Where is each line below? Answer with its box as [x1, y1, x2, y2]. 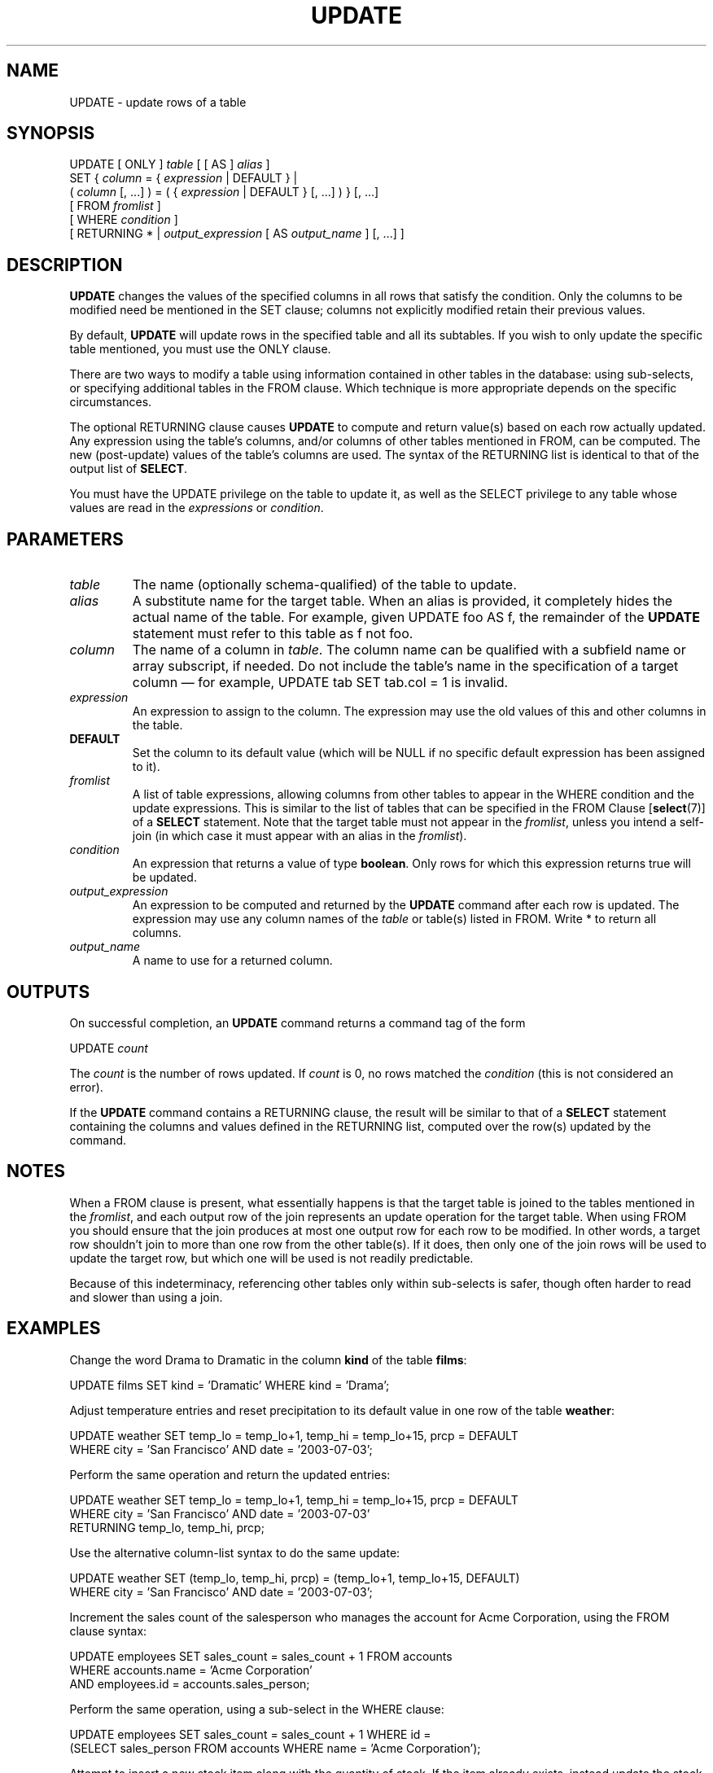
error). [69, 1079, 103, 1094]
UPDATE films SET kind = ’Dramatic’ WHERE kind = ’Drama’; [69, 1377, 390, 1392]
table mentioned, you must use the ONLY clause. [69, 342, 331, 357]
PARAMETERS [7, 528, 124, 549]
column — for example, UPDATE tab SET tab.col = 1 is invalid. [132, 674, 509, 691]
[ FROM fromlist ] [69, 199, 161, 213]
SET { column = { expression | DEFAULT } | [69, 171, 298, 186]
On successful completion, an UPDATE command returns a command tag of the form [69, 1015, 526, 1030]
